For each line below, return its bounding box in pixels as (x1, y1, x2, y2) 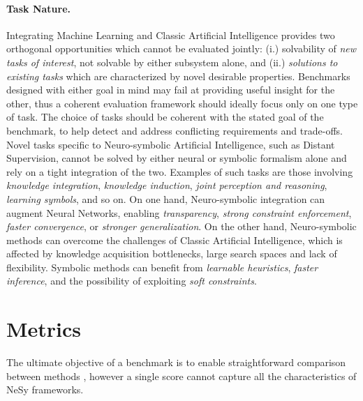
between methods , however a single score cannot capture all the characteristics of (6, 368, 357, 383)
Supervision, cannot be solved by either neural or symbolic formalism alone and (6, 151, 347, 165)
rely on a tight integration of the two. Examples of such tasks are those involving (6, 164, 353, 179)
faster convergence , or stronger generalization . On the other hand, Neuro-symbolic (6, 219, 357, 234)
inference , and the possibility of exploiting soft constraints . (6, 273, 257, 288)
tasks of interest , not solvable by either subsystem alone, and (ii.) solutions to (6, 54, 338, 69)
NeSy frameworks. (6, 382, 84, 397)
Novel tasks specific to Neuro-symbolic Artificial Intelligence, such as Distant (6, 137, 335, 151)
